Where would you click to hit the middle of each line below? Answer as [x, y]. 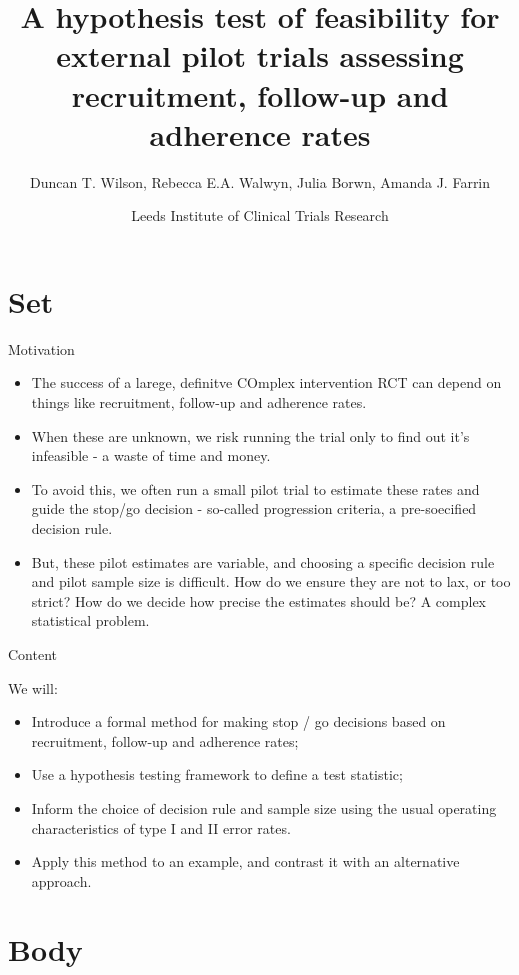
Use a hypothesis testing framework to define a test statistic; [217, 774]
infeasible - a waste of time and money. [151, 455]
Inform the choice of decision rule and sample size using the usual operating [264, 807]
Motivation [41, 348]
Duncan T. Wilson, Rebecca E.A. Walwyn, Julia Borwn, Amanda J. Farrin [260, 181]
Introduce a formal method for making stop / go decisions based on [238, 721]
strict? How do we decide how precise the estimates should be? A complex [258, 600]
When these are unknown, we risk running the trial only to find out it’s [250, 435]
